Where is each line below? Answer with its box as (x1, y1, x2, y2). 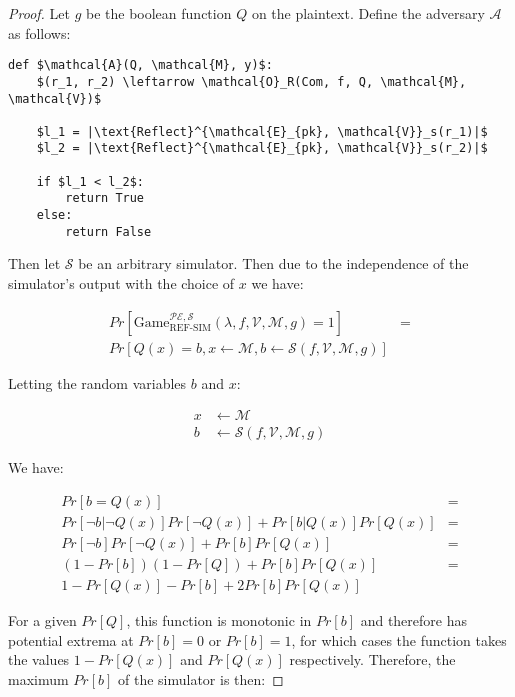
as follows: (8, 22, 71, 43)
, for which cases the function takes (291, 629, 507, 650)
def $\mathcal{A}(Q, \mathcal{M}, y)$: (8, 58, 273, 73)
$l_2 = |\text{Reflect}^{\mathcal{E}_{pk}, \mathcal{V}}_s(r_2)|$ (36, 141, 488, 156)
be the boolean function (85, 3, 232, 23)
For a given (8, 610, 77, 631)
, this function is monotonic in (126, 610, 312, 631)
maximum (8, 668, 69, 689)
